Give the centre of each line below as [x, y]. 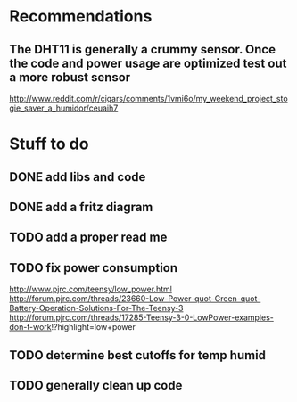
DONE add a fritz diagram [81, 207]
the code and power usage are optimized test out [148, 63]
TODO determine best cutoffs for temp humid [137, 355]
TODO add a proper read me [88, 238]
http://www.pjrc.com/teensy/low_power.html [91, 289]
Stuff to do [49, 144]
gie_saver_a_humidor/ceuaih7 [64, 108]
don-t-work [30, 327]
